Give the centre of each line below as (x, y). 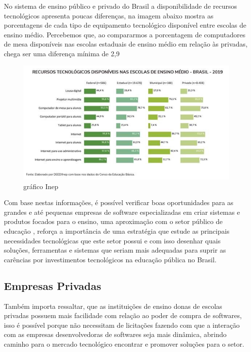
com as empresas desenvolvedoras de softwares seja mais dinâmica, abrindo (115, 334)
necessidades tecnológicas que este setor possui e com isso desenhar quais (112, 240)
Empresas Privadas (53, 285)
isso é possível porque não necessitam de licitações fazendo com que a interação (122, 325)
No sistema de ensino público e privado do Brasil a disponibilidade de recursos (121, 6)
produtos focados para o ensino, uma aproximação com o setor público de (113, 221)
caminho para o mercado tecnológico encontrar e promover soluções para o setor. (124, 344)
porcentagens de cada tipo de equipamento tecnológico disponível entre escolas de (125, 25)
